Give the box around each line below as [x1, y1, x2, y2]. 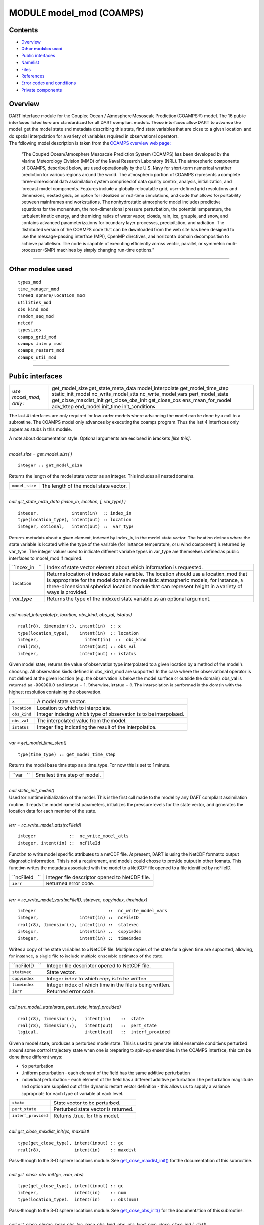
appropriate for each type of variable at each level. [21, 1090, 124, 1096]
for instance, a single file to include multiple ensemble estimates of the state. [9, 953, 164, 959]
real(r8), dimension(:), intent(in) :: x [18, 623, 121, 629]
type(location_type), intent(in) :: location [18, 630, 139, 636]
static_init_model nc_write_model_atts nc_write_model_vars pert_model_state [51, 391, 229, 397]
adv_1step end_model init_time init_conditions [51, 403, 156, 410]
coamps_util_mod [18, 354, 57, 360]
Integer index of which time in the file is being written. [46, 981, 171, 988]
